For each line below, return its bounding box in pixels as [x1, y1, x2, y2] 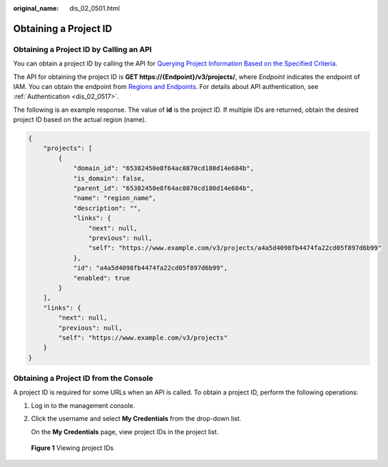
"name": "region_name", [73, 194, 157, 202]
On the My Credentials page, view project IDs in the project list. [31, 427, 219, 436]
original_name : [13, 4, 59, 12]
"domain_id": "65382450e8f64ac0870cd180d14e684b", [73, 164, 255, 172]
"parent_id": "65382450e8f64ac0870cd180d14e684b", [73, 184, 255, 192]
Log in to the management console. [31, 401, 136, 409]
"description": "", [73, 204, 142, 212]
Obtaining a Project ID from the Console [13, 374, 153, 384]
